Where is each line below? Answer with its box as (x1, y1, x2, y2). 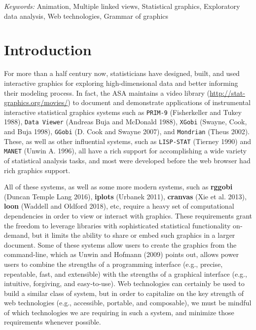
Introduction (4, 39, 92, 60)
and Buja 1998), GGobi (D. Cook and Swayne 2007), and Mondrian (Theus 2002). (4, 126, 250, 136)
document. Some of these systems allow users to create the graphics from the (4, 239, 237, 250)
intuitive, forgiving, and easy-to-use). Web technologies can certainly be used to (4, 278, 245, 289)
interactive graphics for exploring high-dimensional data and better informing (4, 77, 238, 88)
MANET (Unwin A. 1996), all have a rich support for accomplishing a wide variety (4, 146, 247, 156)
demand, (4, 230, 30, 240)
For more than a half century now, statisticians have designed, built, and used (4, 68, 240, 78)
